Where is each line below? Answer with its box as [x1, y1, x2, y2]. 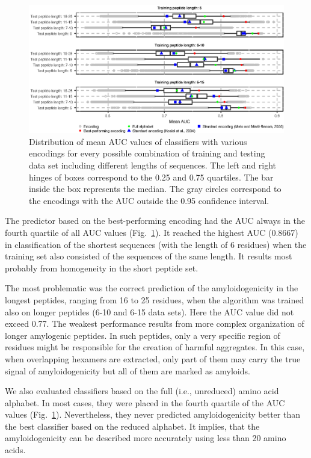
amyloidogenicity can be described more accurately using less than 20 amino [5, 432, 286, 444]
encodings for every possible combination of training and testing [29, 147, 265, 159]
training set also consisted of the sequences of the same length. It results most [5, 250, 292, 262]
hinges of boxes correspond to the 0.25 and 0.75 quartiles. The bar [29, 170, 274, 183]
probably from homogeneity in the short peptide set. [5, 261, 199, 274]
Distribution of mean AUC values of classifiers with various [29, 135, 247, 147]
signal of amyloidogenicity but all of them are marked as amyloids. [5, 364, 250, 377]
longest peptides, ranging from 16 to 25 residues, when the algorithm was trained [5, 293, 304, 306]
